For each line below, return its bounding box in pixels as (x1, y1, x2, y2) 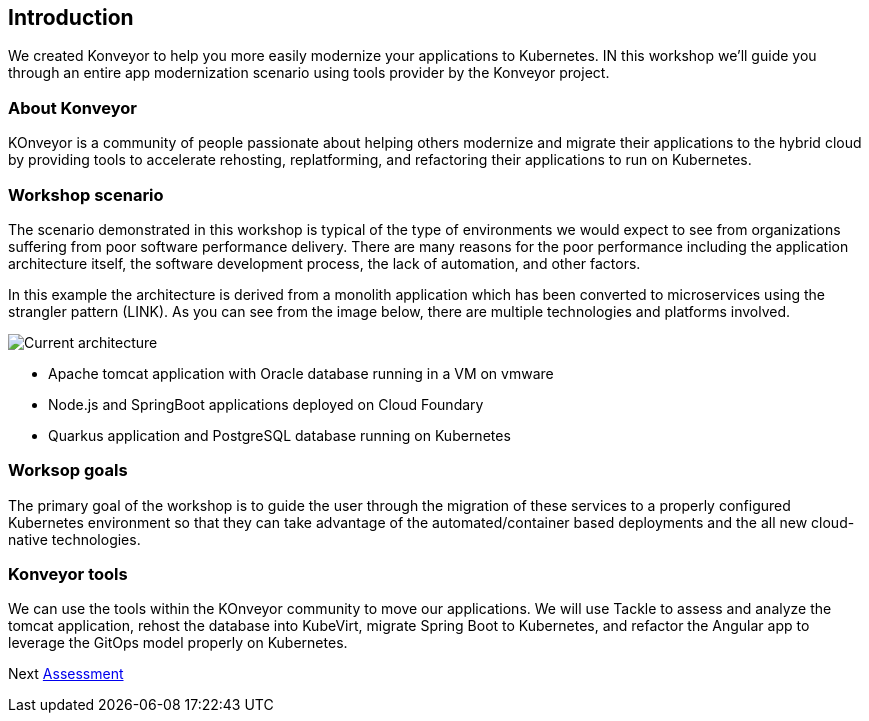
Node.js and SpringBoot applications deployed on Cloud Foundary (48, 395, 484, 413)
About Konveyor (8, 97, 137, 118)
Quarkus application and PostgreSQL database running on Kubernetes (48, 426, 511, 444)
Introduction (8, 5, 134, 30)
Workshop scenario (8, 184, 164, 205)
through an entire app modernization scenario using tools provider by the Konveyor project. (8, 64, 610, 82)
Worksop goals (8, 460, 128, 481)
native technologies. (8, 530, 141, 548)
